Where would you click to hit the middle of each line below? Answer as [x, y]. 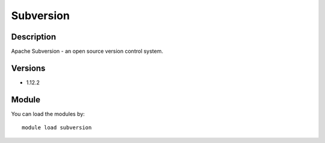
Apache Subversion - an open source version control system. [87, 51]
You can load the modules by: [48, 114]
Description [34, 37]
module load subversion [57, 128]
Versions [28, 68]
